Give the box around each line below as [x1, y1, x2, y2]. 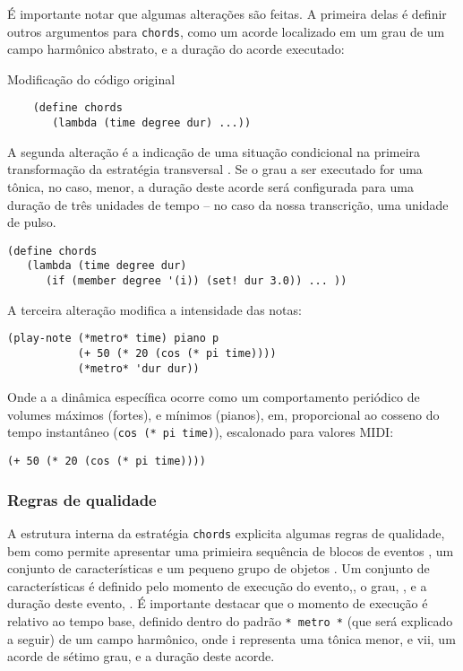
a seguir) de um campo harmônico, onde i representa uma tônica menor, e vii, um [7, 629, 456, 648]
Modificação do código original [7, 69, 176, 88]
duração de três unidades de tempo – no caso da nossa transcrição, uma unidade [7, 195, 449, 213]
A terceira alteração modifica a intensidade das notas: [7, 300, 302, 318]
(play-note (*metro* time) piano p [7, 332, 219, 345]
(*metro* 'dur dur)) [77, 362, 200, 375]
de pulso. [7, 213, 56, 231]
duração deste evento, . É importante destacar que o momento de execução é [7, 594, 428, 613]
